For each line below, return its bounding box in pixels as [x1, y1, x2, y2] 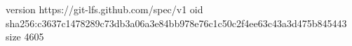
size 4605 [6, 29, 44, 44]
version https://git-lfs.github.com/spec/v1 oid [6, 2, 203, 16]
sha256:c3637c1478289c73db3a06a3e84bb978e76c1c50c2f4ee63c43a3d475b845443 [6, 15, 347, 30]
